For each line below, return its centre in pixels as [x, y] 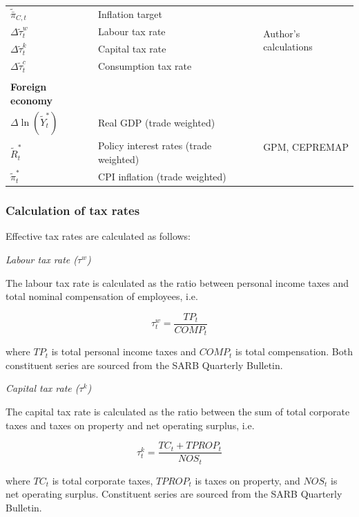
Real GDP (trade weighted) [157, 123]
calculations [288, 47]
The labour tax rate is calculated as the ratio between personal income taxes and [177, 282]
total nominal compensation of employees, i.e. [102, 296]
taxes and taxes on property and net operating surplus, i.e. [130, 425]
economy [32, 100]
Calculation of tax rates [73, 210]
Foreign [29, 87]
